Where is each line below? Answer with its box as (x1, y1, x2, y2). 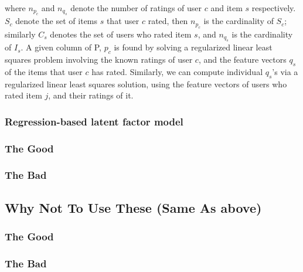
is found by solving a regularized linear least (114, 41, 273, 53)
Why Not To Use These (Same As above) (5, 198, 262, 216)
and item (210, 2, 243, 13)
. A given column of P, (21, 41, 101, 53)
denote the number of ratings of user (70, 2, 202, 13)
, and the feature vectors (198, 53, 287, 66)
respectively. (251, 2, 296, 13)
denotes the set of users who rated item (50, 28, 192, 40)
